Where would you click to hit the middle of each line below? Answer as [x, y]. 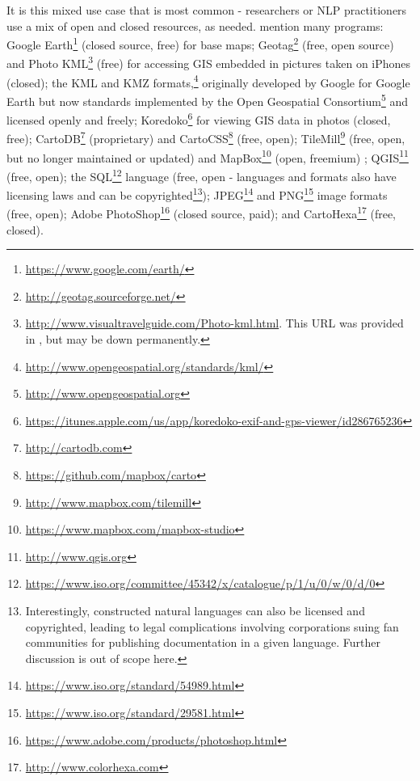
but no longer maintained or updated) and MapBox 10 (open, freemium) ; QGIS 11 [208, 156]
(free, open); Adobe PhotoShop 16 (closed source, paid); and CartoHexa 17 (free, [202, 213]
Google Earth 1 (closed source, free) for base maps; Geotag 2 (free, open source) [200, 43]
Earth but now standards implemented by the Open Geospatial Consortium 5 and [207, 99]
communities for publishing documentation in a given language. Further [203, 642]
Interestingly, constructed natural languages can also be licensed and [195, 610]
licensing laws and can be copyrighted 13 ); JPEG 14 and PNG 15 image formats [197, 194]
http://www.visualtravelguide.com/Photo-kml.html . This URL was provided [214, 323]
